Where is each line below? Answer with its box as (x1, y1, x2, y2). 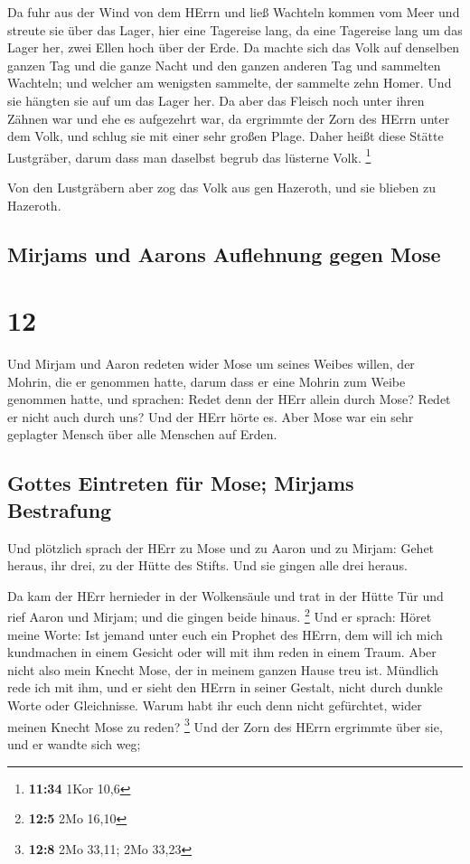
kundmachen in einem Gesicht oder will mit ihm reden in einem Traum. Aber (7, 643, 437, 662)
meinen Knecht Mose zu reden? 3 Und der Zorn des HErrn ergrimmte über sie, (7, 714, 443, 736)
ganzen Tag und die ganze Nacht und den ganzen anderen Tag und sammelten (7, 55, 441, 74)
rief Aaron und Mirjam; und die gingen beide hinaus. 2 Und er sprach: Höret (7, 605, 432, 626)
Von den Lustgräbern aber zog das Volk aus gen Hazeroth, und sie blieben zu (7, 178, 436, 196)
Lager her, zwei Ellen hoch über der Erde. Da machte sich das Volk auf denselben (7, 38, 460, 57)
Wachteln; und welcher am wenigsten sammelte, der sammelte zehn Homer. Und (7, 73, 452, 92)
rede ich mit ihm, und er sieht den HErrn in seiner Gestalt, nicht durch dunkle (7, 678, 443, 697)
